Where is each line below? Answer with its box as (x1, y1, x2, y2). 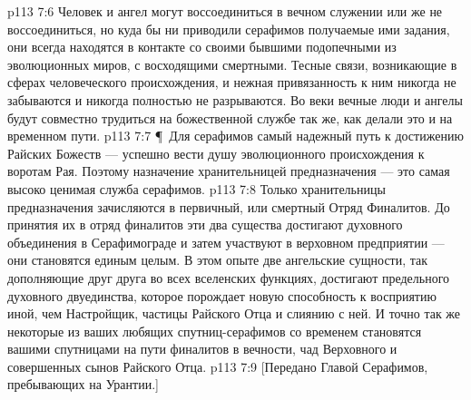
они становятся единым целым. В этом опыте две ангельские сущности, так (7, 250, 428, 269)
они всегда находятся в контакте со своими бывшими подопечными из (7, 37, 397, 56)
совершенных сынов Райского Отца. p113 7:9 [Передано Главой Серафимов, (7, 356, 428, 376)
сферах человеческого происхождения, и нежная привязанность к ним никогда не (7, 73, 456, 92)
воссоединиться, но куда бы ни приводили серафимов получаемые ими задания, (7, 19, 450, 38)
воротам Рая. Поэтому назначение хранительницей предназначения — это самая (7, 161, 450, 180)
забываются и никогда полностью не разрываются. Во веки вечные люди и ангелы (7, 90, 463, 109)
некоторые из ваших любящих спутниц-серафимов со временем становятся (7, 321, 422, 340)
